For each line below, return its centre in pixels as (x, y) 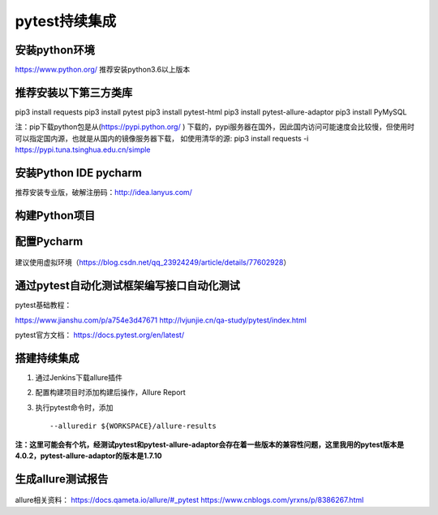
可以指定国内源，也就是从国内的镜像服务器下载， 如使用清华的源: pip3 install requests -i (162, 138)
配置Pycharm (49, 241)
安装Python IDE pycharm (78, 173)
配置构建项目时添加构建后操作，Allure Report (110, 392)
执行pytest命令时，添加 (74, 407)
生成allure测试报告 (62, 479)
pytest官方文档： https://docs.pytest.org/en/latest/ (100, 335)
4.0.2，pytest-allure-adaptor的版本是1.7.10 (88, 456)
